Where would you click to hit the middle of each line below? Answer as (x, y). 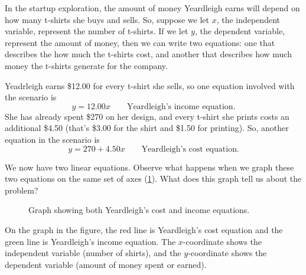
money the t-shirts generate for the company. (86, 65)
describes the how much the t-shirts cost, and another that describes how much (148, 54)
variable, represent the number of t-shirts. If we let (97, 31)
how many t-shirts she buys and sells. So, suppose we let (107, 19)
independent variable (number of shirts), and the (93, 253)
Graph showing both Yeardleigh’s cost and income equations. (139, 210)
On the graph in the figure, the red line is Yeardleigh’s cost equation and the (144, 229)
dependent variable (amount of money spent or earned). (106, 264)
